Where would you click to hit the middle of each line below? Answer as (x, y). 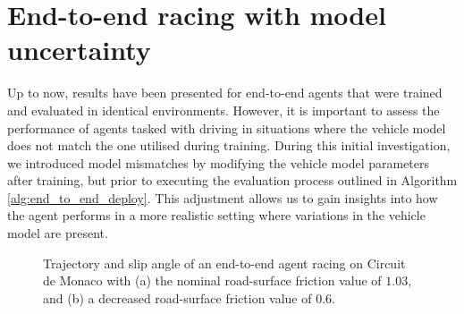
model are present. (58, 233)
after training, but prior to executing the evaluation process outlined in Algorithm (232, 180)
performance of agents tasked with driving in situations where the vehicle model (227, 127)
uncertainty (79, 50)
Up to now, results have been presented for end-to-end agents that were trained (225, 93)
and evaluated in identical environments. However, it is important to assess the (224, 110)
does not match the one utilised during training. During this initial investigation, (229, 145)
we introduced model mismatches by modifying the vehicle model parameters (219, 162)
